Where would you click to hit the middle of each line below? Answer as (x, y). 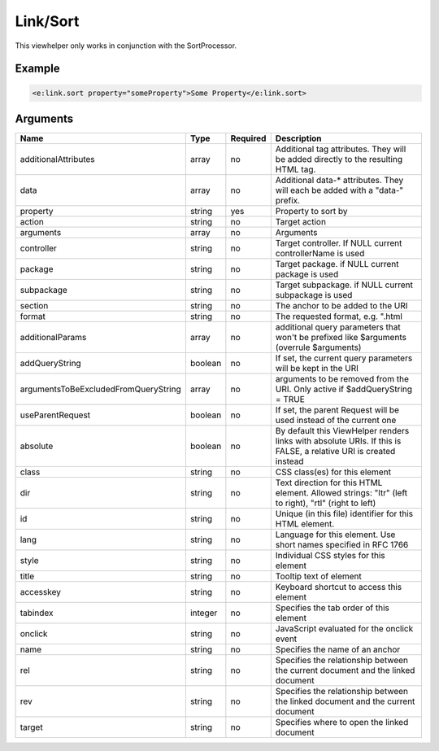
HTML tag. (296, 169)
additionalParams (53, 338)
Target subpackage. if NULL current (344, 285)
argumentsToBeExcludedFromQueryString (101, 389)
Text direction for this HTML (329, 482)
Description (298, 138)
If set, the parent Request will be (337, 410)
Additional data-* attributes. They (339, 181)
